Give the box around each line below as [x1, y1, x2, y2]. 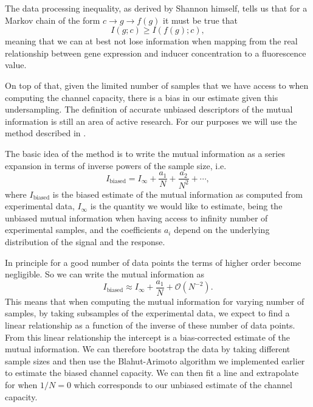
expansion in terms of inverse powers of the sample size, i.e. [5, 159, 227, 172]
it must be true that [163, 13, 238, 26]
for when [5, 378, 38, 391]
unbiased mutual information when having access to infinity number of [5, 211, 268, 224]
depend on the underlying [174, 223, 270, 236]
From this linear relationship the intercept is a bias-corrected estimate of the [5, 330, 291, 343]
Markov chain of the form [5, 13, 100, 26]
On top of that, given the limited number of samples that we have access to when [5, 78, 309, 91]
